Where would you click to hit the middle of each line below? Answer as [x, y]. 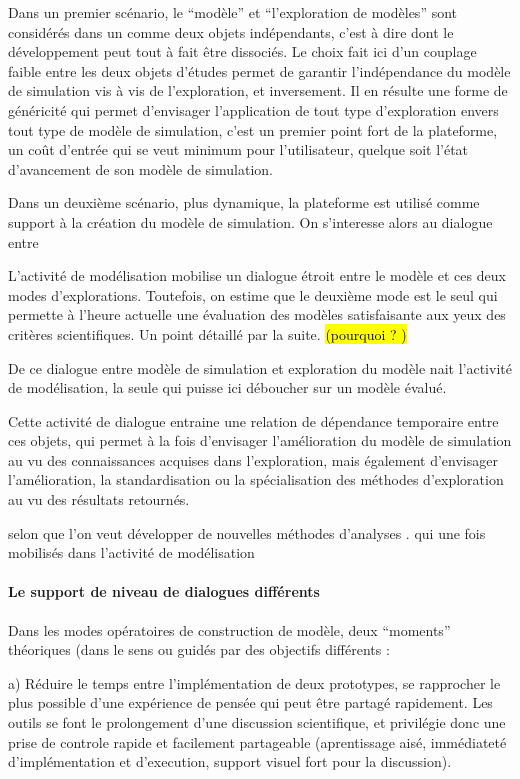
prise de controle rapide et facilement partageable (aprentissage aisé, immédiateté [257, 741]
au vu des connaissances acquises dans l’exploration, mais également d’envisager [253, 459]
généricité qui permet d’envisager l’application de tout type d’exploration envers [253, 109]
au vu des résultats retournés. [99, 499]
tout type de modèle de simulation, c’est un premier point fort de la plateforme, [253, 129]
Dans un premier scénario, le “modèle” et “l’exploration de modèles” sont [233, 12]
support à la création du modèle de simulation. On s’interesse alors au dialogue [250, 221]
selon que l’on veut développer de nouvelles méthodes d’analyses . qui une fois [247, 532]
